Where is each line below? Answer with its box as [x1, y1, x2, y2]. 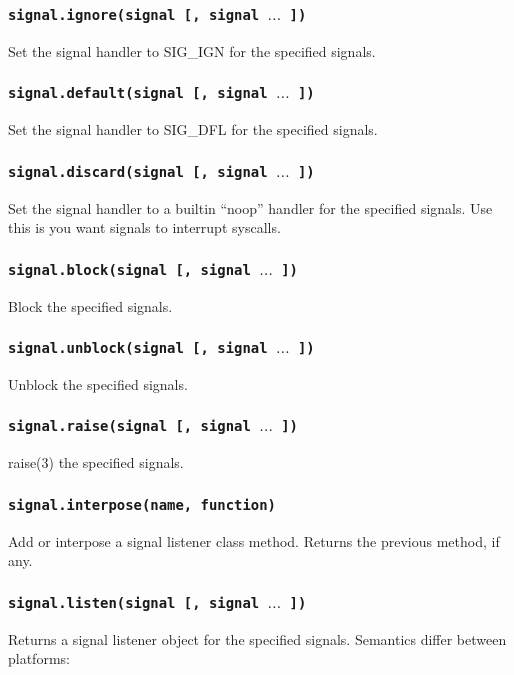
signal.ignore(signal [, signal [8, 6, 260, 23]
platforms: [8, 648, 70, 669]
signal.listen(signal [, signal [8, 594, 260, 611]
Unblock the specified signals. [8, 373, 188, 394]
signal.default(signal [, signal [8, 85, 268, 102]
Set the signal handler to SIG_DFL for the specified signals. [8, 119, 378, 140]
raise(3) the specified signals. [8, 452, 184, 473]
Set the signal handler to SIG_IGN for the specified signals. [8, 40, 376, 61]
